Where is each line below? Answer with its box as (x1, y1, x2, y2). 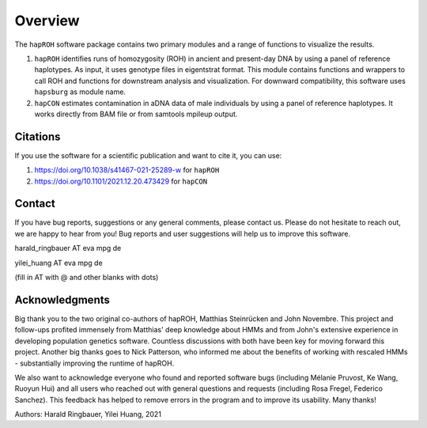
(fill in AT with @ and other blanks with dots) (14, 273, 159, 282)
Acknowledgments (14, 293, 111, 306)
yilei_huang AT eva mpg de (14, 258, 103, 267)
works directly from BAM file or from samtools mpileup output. (34, 109, 238, 119)
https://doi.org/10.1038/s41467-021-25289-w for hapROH (34, 165, 220, 175)
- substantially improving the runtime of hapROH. (14, 358, 175, 368)
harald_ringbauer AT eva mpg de (14, 244, 122, 253)
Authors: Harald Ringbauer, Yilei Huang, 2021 (14, 410, 162, 419)
